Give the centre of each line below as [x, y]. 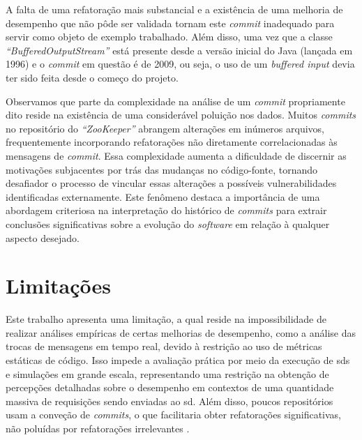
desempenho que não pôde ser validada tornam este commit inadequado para [170, 23]
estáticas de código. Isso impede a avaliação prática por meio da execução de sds [178, 360]
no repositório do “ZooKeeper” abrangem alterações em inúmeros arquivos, [165, 128]
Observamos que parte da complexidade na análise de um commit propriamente [175, 101]
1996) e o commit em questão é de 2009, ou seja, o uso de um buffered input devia [180, 64]
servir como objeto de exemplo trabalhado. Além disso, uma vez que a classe [169, 37]
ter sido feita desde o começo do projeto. [92, 77]
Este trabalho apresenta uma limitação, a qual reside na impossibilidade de [166, 319]
